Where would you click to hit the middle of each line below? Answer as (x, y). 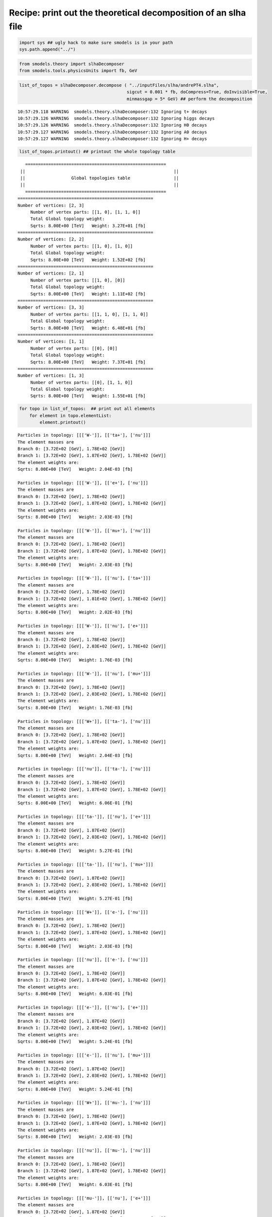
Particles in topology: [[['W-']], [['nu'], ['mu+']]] (84, 673)
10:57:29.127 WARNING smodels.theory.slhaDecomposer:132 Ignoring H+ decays (112, 139)
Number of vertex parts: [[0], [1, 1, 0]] (82, 382)
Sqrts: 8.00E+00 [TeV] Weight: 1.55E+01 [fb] (88, 396)
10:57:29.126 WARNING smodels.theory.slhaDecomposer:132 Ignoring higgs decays (116, 119)
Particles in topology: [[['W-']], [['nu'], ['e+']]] (83, 626)
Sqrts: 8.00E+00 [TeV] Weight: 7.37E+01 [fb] (88, 362)
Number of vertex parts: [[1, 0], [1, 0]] (82, 246)
